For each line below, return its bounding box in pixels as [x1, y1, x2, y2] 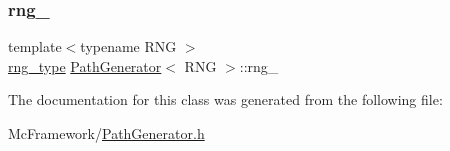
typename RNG [80, 36, 177, 57]
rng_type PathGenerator [8, 55, 162, 76]
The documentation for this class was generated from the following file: [8, 89, 443, 110]
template [8, 36, 62, 57]
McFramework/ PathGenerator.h [8, 123, 205, 143]
